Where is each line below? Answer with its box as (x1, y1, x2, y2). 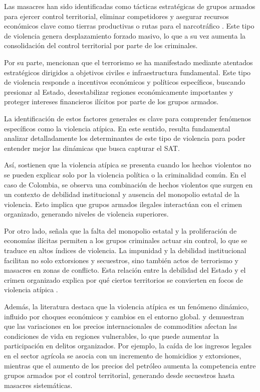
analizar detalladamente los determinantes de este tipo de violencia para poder (4, 133, 245, 143)
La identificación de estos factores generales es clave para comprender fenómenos (4, 113, 251, 123)
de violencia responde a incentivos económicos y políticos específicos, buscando (4, 77, 245, 87)
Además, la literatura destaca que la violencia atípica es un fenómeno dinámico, (4, 301, 249, 312)
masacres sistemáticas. (4, 379, 73, 390)
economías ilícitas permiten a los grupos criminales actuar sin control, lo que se (4, 235, 247, 246)
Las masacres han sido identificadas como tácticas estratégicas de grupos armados (4, 1, 255, 11)
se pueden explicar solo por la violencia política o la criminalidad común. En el (4, 169, 246, 179)
